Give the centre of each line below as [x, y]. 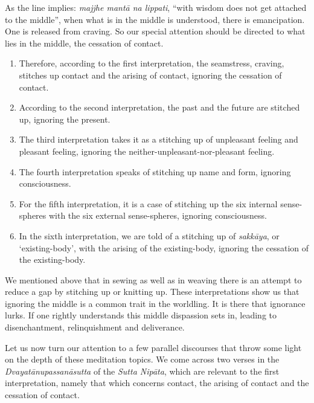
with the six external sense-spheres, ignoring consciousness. [158, 215]
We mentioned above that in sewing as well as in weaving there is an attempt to [153, 279]
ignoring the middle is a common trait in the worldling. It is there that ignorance [155, 303]
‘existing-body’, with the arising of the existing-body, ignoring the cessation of [164, 247]
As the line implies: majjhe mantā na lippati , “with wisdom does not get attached [156, 7]
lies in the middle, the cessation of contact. [84, 43]
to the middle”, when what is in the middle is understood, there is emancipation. [155, 19]
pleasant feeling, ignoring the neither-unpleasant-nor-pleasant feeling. [147, 151]
